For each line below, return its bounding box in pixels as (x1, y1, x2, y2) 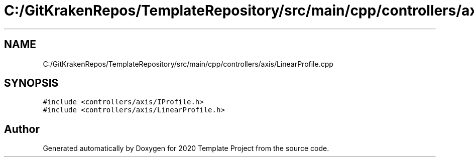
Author (4, 122, 40, 135)
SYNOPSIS (4, 77, 59, 90)
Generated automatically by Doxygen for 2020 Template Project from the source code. (43, 144, 329, 153)
